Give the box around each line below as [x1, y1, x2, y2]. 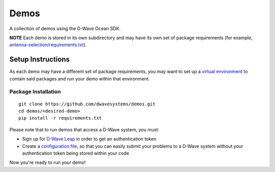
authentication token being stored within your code [22, 150, 129, 156]
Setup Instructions [9, 55, 70, 64]
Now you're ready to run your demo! [9, 159, 86, 165]
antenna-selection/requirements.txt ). [9, 42, 87, 48]
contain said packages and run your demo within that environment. [9, 75, 150, 81]
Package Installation [9, 88, 61, 95]
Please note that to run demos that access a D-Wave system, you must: [9, 126, 159, 132]
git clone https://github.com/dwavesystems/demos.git [18, 101, 155, 107]
